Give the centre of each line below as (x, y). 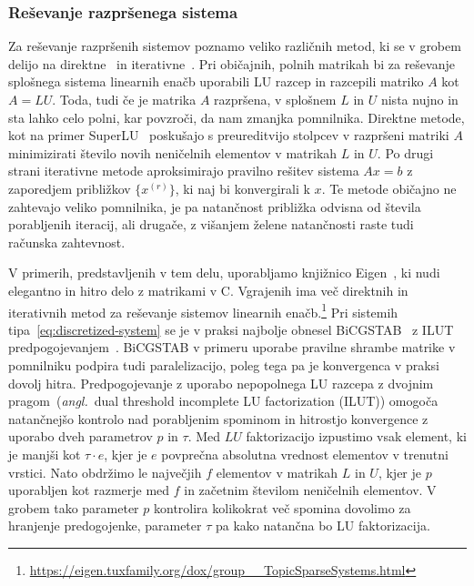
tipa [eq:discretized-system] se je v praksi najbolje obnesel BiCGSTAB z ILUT (231, 329)
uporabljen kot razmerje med (89, 490)
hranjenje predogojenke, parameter (105, 525)
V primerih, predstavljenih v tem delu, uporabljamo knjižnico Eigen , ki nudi (224, 273)
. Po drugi (405, 152)
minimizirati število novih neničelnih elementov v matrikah (173, 152)
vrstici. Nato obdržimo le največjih (105, 472)
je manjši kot (45, 454)
